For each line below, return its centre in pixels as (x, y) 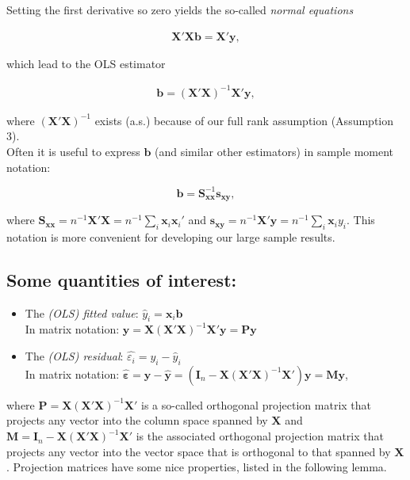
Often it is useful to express (73, 151)
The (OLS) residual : (74, 356)
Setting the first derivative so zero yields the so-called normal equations (180, 10)
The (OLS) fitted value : (82, 312)
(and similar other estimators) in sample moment (274, 151)
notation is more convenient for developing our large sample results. (171, 236)
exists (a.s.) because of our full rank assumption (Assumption (244, 120)
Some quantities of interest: (122, 279)
